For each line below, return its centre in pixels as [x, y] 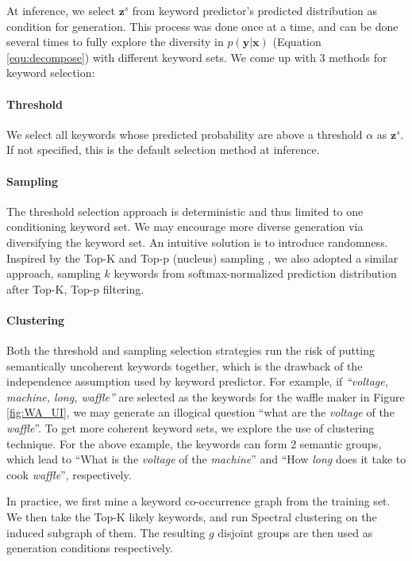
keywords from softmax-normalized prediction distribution [255, 273]
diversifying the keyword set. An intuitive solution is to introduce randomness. [197, 242]
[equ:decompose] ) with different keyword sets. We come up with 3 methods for [197, 57]
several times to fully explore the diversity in [115, 42]
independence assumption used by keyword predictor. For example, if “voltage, [198, 381]
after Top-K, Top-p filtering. [75, 288]
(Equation [297, 42]
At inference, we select [61, 10]
